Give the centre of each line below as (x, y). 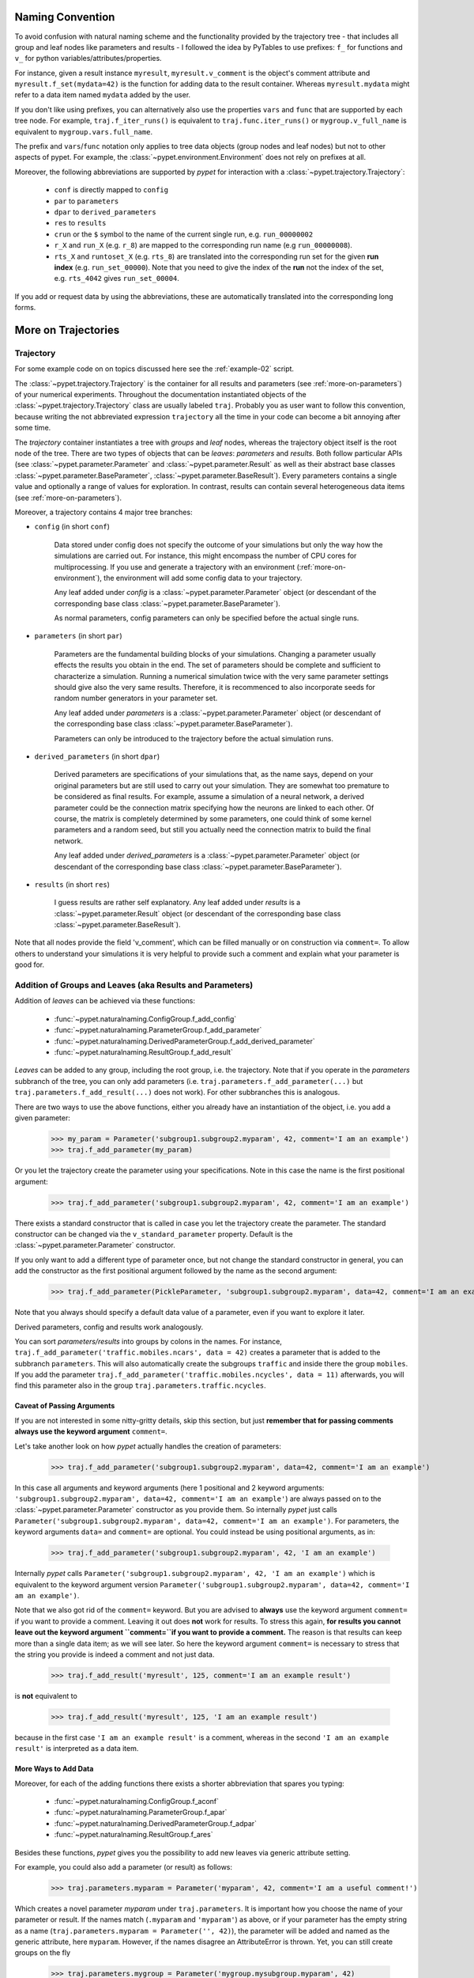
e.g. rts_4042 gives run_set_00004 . (117, 279)
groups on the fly (43, 1953)
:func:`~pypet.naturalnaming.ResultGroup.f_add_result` (143, 1052)
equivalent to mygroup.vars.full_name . (84, 131)
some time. (33, 428)
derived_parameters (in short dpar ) (97, 756)
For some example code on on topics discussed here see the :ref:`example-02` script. (154, 369)
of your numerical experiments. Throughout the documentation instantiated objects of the (161, 395)
